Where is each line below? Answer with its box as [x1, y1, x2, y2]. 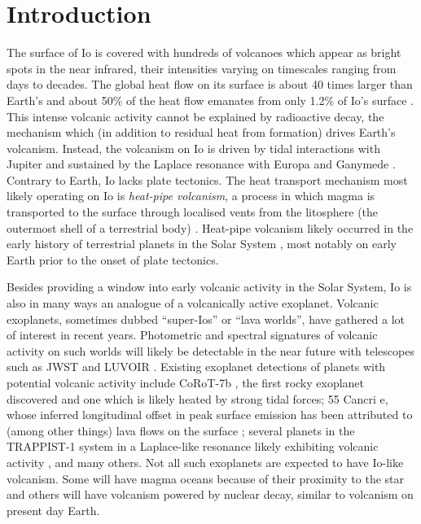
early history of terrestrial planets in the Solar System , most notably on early [7, 235, 397, 252]
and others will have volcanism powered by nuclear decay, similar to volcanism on [7, 486, 414, 503]
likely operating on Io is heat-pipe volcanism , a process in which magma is [7, 187, 375, 204]
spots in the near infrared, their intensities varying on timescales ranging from [7, 59, 397, 76]
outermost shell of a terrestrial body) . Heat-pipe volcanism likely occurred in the [7, 219, 414, 236]
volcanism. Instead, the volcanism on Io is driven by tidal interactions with [7, 139, 380, 156]
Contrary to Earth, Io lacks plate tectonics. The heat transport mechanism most [7, 171, 408, 188]
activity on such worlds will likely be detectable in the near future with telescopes [7, 342, 414, 359]
